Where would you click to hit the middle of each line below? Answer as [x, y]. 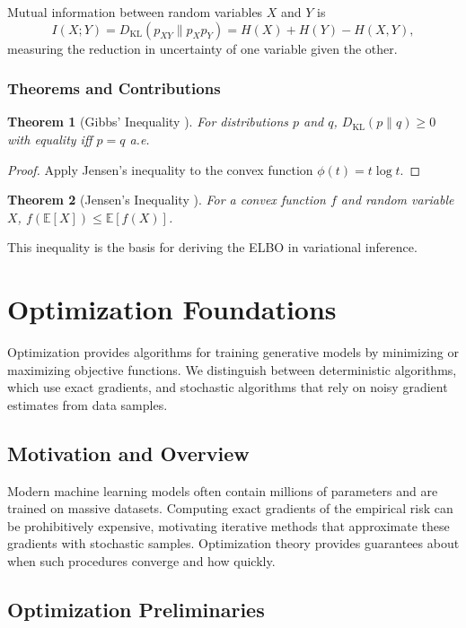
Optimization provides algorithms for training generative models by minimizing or [233, 352]
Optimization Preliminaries [136, 610]
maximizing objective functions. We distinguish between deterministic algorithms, [232, 369]
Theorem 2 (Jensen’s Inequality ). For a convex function [167, 200]
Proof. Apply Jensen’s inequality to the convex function [160, 169]
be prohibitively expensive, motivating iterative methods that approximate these [229, 525]
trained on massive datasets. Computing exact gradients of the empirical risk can [230, 508]
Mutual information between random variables [135, 12]
